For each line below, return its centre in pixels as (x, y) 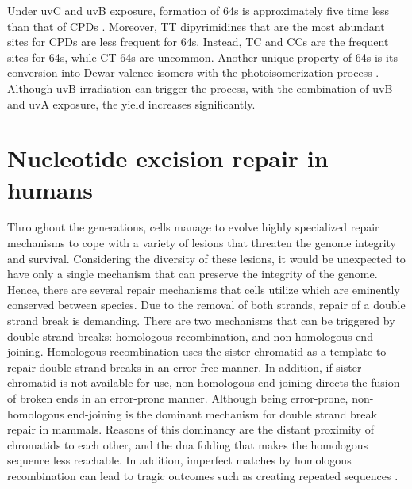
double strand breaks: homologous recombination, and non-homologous (180, 336)
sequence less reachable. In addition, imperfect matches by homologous (179, 460)
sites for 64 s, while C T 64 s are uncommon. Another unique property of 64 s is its (202, 57)
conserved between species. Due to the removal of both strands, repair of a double (206, 305)
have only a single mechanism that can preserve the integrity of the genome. (193, 274)
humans (50, 189)
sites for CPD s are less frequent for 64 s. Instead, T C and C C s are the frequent (198, 42)
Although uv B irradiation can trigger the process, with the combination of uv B (200, 88)
